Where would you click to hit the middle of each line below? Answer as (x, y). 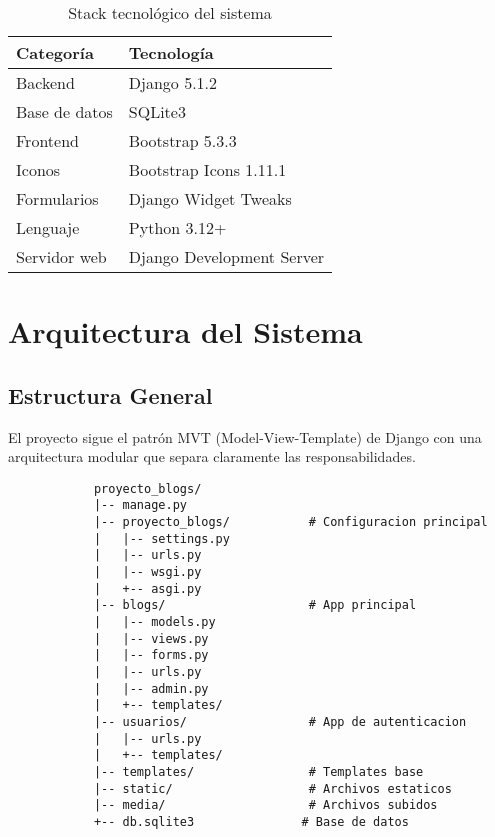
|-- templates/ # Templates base (258, 771)
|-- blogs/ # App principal (255, 605)
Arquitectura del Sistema (185, 331)
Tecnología (171, 52)
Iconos (38, 169)
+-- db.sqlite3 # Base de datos (251, 821)
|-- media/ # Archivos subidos (265, 805)
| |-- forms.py (151, 655)
